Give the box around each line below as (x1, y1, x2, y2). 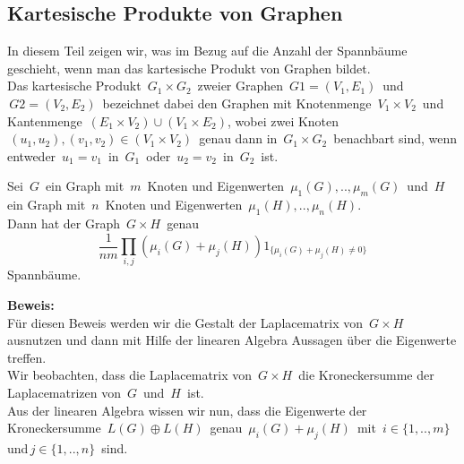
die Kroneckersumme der (298, 365, 434, 384)
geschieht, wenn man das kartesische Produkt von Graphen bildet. (7, 58, 371, 77)
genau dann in (199, 129, 278, 148)
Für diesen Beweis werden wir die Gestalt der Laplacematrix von (7, 313, 364, 331)
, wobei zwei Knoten (228, 111, 339, 130)
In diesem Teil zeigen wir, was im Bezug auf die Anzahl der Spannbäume (7, 41, 408, 60)
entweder (7, 146, 56, 165)
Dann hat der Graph (7, 213, 121, 232)
